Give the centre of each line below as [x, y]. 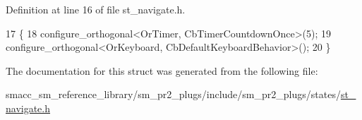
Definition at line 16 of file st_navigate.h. [96, 9]
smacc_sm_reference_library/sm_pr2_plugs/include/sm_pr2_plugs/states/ [173, 94]
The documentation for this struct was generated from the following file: [162, 70]
